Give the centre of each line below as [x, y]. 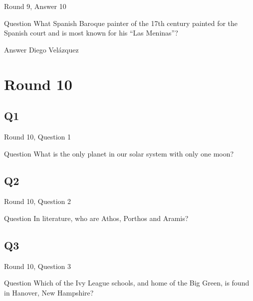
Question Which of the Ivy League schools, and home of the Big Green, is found [127, 283]
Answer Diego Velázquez [41, 49]
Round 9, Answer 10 [35, 6]
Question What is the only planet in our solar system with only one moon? [119, 153]
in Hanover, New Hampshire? [49, 292]
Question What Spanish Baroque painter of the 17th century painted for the [121, 23]
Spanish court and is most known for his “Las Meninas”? [91, 33]
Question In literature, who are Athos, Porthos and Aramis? [96, 218]
